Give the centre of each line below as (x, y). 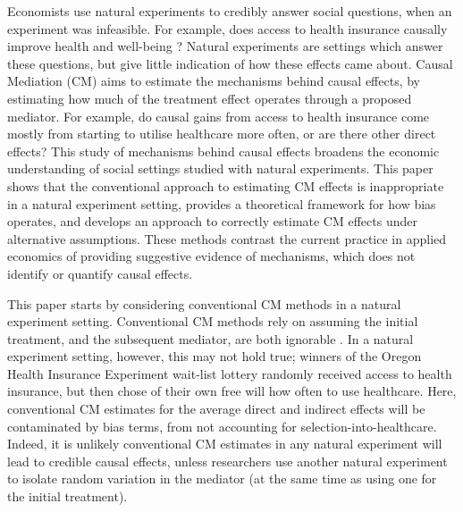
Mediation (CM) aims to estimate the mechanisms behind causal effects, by (214, 81)
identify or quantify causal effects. (100, 273)
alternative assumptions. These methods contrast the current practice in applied (227, 238)
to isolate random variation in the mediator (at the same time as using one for (222, 478)
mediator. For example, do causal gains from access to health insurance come (219, 116)
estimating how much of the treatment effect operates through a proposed (210, 98)
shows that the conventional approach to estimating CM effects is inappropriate (226, 185)
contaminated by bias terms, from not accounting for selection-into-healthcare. (222, 426)
